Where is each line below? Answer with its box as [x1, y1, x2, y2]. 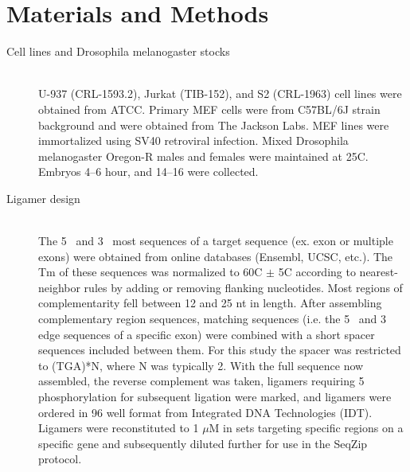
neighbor [38, 279, 80, 295]
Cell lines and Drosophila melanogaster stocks [6, 43, 230, 60]
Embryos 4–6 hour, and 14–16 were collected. [38, 163, 259, 180]
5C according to [278, 263, 356, 280]
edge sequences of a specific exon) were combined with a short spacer [38, 326, 375, 342]
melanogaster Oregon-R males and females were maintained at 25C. [38, 147, 369, 164]
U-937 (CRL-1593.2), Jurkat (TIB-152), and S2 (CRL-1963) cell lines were [38, 85, 402, 102]
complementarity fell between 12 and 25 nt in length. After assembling [38, 295, 382, 311]
